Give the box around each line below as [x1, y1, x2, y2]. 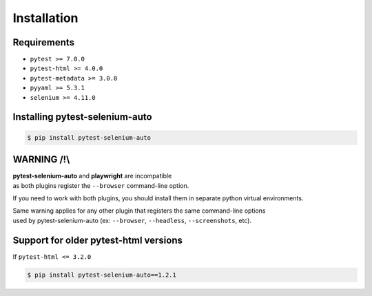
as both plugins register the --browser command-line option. [12, 181, 189, 189]
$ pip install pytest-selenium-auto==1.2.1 [27, 271, 177, 279]
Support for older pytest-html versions [12, 234, 183, 246]
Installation [12, 10, 79, 25]
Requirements [12, 36, 75, 48]
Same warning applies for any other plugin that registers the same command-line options [12, 207, 266, 215]
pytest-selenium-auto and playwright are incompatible [12, 172, 172, 180]
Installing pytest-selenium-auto [12, 111, 152, 123]
